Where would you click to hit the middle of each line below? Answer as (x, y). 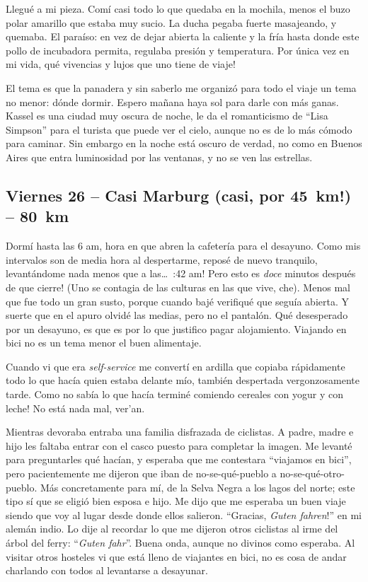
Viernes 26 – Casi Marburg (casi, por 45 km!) (179, 195)
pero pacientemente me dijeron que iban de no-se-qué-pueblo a (141, 473)
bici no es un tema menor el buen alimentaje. (104, 343)
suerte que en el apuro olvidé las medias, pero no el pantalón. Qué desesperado (177, 315)
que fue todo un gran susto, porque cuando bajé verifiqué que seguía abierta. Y (177, 301)
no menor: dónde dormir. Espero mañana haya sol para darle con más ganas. (172, 101)
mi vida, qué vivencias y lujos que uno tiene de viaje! (121, 64)
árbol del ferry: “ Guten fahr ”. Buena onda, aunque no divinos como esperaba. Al (180, 542)
